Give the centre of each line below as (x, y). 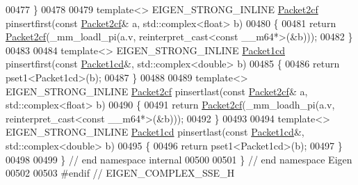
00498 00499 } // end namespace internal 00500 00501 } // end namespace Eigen (179, 159)
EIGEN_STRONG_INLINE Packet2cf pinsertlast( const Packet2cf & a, (157, 91)
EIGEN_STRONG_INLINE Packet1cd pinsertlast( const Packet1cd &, (155, 132)
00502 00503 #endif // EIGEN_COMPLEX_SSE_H (120, 173)
